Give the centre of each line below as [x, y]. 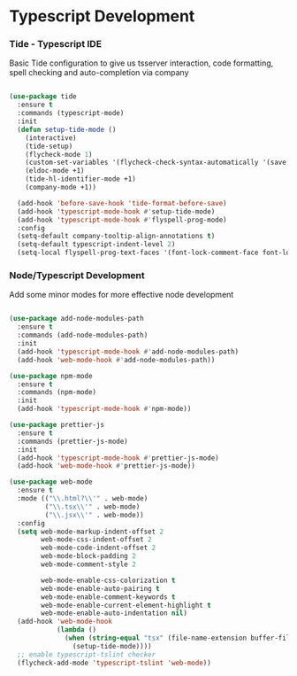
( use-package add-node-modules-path [76, 319]
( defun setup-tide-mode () [67, 129]
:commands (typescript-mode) [71, 113]
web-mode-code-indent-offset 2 [99, 548]
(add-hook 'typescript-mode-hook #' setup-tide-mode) [116, 211]
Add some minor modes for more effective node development [122, 295]
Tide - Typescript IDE [56, 44]
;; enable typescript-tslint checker [87, 654]
